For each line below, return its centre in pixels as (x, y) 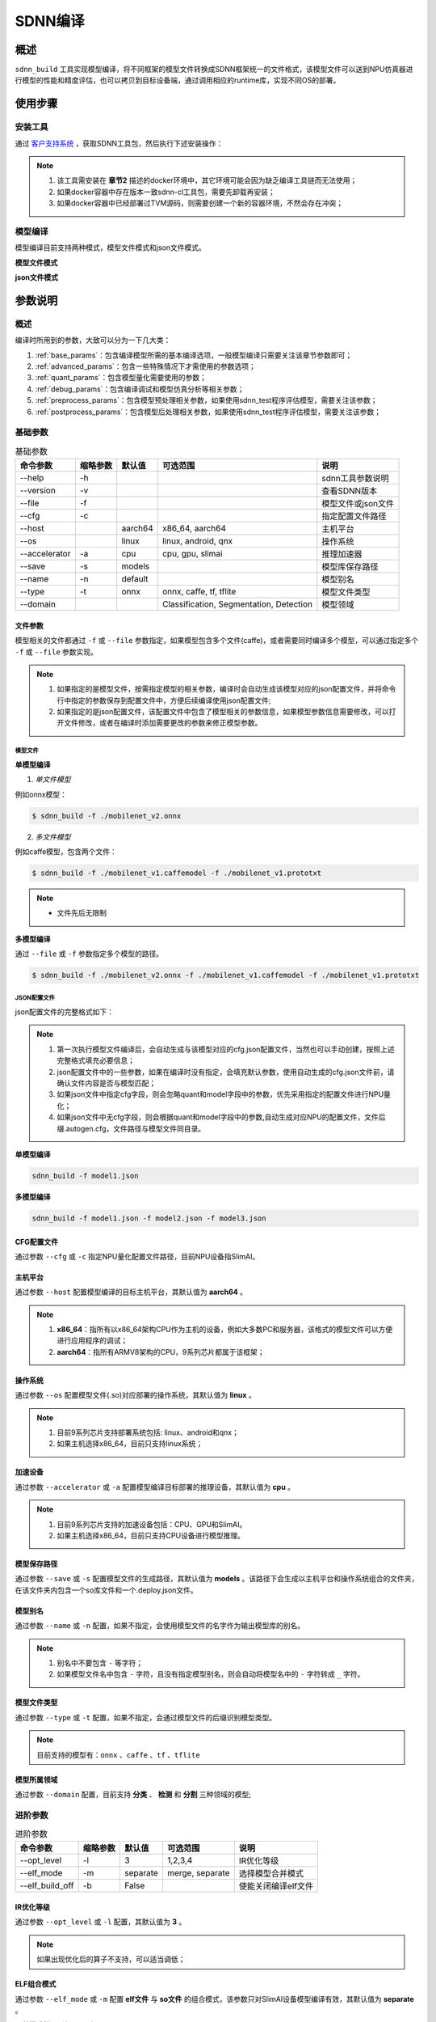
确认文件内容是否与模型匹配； (107, 1083)
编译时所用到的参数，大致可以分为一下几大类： (93, 341)
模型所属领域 (36, 1779)
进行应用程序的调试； (92, 1341)
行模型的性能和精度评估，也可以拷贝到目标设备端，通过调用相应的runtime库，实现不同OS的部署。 (178, 80)
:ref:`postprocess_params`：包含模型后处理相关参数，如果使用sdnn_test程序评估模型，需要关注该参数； (208, 412)
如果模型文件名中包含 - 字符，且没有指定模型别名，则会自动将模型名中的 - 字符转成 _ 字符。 (211, 1674)
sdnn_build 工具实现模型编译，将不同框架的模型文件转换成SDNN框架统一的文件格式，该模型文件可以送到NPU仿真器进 (214, 70)
